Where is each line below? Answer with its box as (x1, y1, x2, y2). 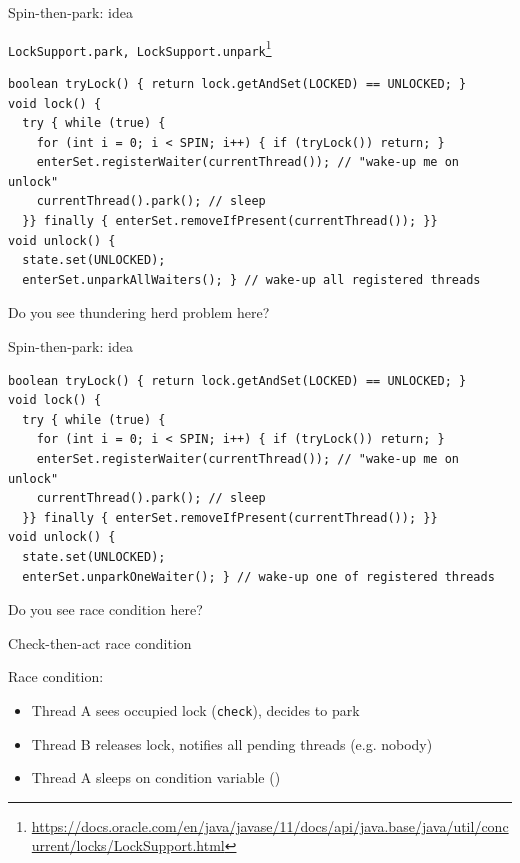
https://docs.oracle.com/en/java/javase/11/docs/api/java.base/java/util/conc (31, 815, 509, 836)
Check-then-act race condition (8, 632, 192, 653)
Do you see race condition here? (8, 599, 203, 620)
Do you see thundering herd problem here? (8, 302, 270, 323)
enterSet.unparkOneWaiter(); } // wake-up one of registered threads (22, 569, 495, 584)
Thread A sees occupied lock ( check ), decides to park (31, 699, 360, 720)
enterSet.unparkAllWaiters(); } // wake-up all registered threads (22, 272, 481, 287)
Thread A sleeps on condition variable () (31, 767, 281, 788)
